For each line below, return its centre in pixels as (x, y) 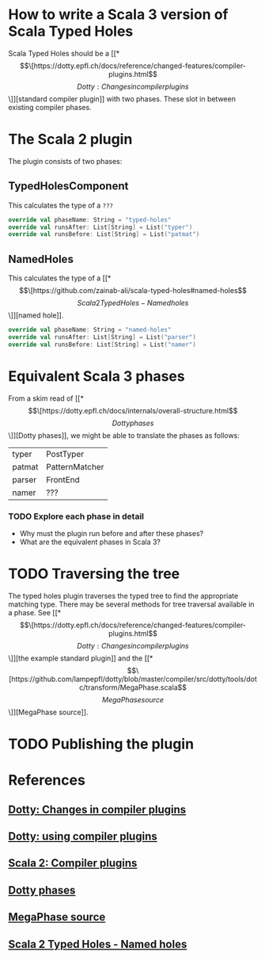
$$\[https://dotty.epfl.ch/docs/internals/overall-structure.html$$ (133, 410)
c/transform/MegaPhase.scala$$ (133, 687)
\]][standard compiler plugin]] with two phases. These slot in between (122, 99)
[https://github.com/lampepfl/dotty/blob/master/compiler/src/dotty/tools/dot (133, 679)
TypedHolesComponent (68, 186)
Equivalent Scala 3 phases (97, 376)
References (47, 780)
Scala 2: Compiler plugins (73, 864)
